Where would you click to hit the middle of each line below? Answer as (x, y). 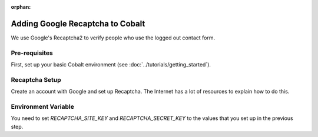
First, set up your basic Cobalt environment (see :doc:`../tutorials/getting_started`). (111, 65)
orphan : (21, 7)
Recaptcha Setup (36, 79)
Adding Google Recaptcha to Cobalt (78, 24)
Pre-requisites (32, 53)
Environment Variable (43, 106)
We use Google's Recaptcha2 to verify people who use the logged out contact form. (113, 38)
